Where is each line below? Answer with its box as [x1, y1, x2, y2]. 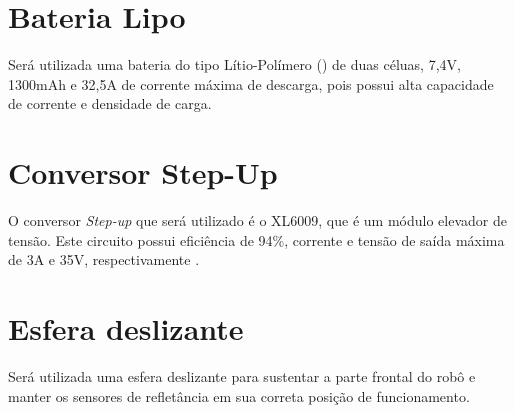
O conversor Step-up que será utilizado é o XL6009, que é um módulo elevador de [8, 210, 507, 231]
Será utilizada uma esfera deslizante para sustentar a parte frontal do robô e [8, 365, 476, 386]
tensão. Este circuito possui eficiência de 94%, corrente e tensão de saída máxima [8, 229, 505, 250]
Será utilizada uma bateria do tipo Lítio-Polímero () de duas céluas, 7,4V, [8, 54, 461, 75]
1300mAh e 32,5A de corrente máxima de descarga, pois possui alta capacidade [8, 73, 494, 94]
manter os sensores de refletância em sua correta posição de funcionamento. [8, 385, 470, 406]
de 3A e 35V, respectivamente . [8, 249, 200, 270]
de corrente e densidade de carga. [8, 93, 212, 114]
